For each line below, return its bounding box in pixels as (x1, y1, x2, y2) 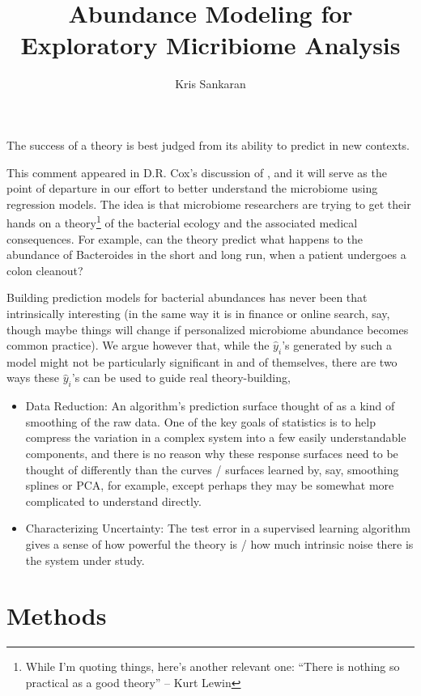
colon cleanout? (6, 261, 83, 278)
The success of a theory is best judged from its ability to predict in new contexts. (6, 136, 410, 153)
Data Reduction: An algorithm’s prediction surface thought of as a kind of (25, 397, 395, 414)
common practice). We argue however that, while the (6, 337, 270, 354)
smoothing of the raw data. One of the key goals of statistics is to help (25, 413, 376, 430)
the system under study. (25, 551, 145, 568)
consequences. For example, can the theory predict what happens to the (6, 230, 363, 247)
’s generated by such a (282, 337, 393, 354)
